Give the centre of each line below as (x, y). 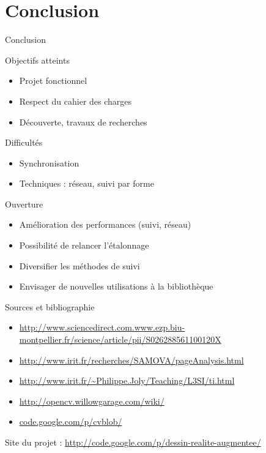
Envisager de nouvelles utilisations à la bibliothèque (116, 286)
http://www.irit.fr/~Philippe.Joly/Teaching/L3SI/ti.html (127, 380)
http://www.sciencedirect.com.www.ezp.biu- (102, 327)
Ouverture (24, 204)
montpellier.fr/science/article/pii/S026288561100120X (120, 339)
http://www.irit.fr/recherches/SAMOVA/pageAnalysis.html (131, 360)
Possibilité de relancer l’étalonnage (84, 245)
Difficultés (24, 142)
